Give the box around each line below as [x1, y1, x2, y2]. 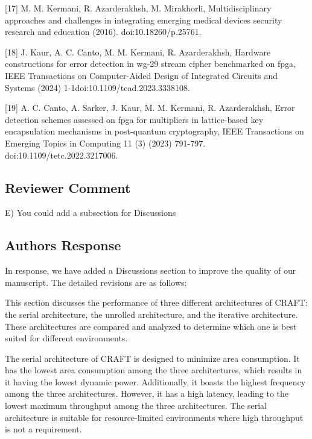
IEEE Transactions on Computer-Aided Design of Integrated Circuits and [5, 69, 278, 81]
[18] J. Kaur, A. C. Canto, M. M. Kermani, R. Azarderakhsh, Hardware [5, 45, 271, 58]
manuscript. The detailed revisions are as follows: [5, 276, 187, 288]
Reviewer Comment [5, 178, 131, 197]
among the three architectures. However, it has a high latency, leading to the [5, 387, 289, 400]
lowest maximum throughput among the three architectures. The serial [5, 399, 267, 412]
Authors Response [5, 236, 121, 254]
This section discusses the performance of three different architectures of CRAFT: [5, 296, 308, 309]
